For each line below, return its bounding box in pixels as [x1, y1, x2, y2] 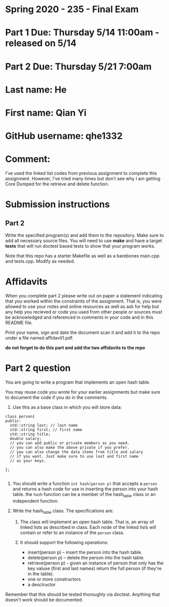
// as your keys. [10, 458, 46, 463]
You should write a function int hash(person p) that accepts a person [12, 480, 157, 486]
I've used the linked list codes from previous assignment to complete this [5, 170, 157, 176]
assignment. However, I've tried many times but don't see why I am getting [5, 176, 160, 182]
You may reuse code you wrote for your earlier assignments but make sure [5, 389, 160, 395]
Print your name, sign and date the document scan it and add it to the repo [5, 329, 160, 335]
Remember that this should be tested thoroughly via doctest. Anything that [5, 591, 160, 597]
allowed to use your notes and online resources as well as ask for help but [5, 303, 159, 310]
